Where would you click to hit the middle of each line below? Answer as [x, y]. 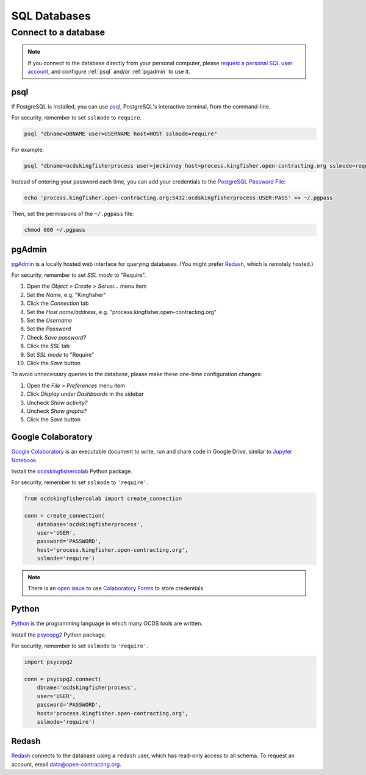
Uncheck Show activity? [57, 402]
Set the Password [49, 329]
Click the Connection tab [58, 303]
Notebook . [24, 460]
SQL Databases [51, 16]
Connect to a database [58, 32]
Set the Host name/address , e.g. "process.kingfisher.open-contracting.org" [121, 312]
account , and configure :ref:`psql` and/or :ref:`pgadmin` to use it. [109, 71]
